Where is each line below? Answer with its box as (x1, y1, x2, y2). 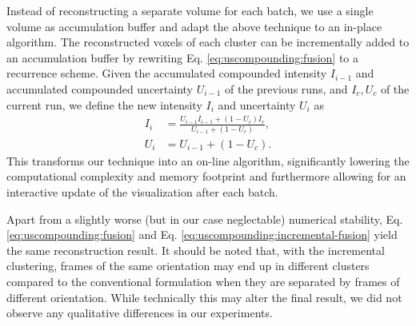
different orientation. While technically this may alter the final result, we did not (6, 288, 402, 305)
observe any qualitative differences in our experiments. (6, 304, 273, 321)
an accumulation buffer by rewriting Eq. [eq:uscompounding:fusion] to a (6, 49, 358, 66)
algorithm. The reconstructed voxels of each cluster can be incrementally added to (6, 34, 410, 50)
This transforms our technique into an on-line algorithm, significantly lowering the (6, 152, 410, 169)
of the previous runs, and (225, 80, 348, 97)
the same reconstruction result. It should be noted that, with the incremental (6, 241, 385, 258)
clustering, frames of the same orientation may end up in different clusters (6, 257, 370, 274)
